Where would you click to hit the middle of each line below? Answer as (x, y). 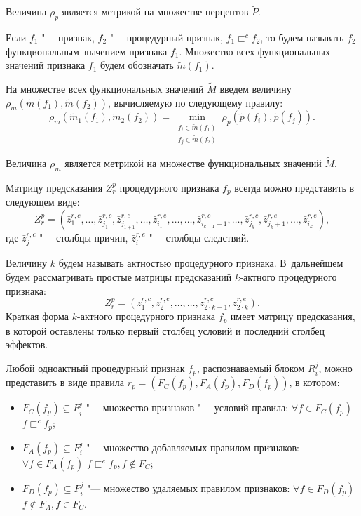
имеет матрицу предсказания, (293, 316)
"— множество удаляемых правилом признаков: (188, 488)
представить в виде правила (65, 382)
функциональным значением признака (87, 51)
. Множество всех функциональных (254, 51)
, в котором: (314, 382)
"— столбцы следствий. (199, 237)
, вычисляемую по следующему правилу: (196, 102)
